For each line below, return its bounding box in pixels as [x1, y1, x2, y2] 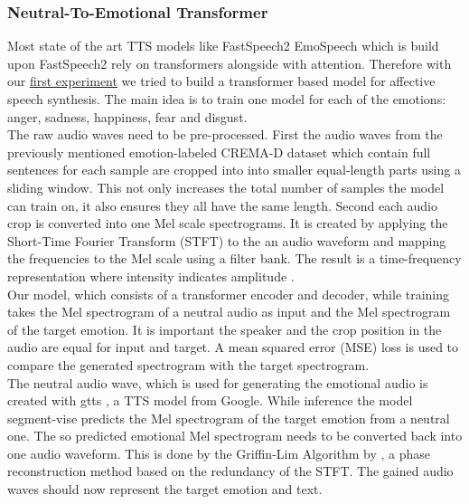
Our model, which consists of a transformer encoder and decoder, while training [7, 284, 450, 303]
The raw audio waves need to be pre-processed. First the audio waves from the [7, 125, 443, 144]
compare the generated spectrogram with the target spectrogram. [7, 355, 370, 374]
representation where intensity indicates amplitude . [7, 266, 295, 285]
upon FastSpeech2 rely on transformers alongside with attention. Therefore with [7, 53, 452, 72]
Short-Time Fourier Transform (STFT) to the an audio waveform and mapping [7, 231, 446, 250]
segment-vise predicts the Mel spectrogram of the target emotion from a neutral [7, 408, 450, 427]
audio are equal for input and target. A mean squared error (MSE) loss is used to [7, 338, 459, 357]
